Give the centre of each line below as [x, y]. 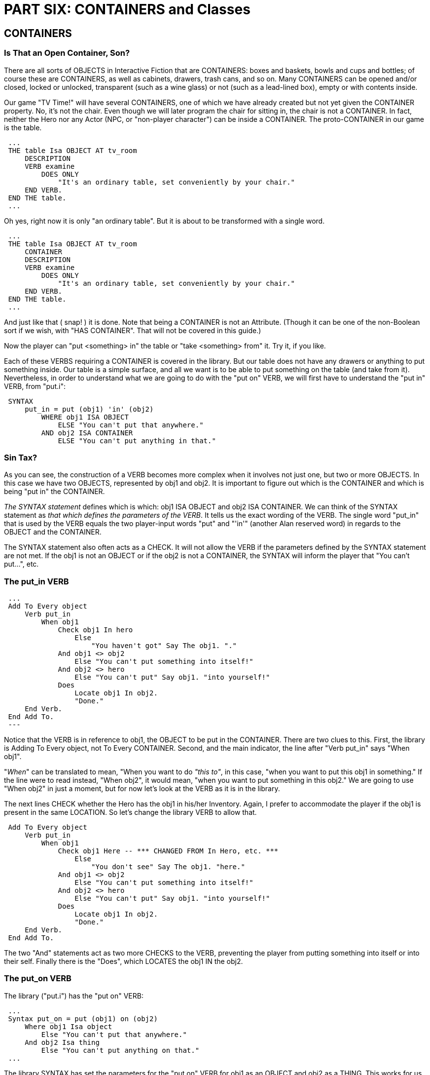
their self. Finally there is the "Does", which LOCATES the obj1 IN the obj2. [124, 961]
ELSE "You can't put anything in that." [137, 441]
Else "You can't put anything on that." [120, 1050]
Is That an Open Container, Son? [67, 53]
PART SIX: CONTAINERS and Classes [127, 9]
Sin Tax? [21, 457]
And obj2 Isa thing [62, 1042]
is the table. [23, 127]
